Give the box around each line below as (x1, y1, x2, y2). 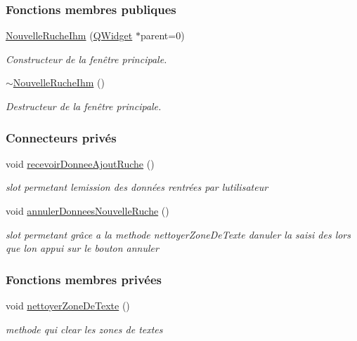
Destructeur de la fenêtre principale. (6, 99, 162, 113)
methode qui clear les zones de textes (6, 321, 163, 336)
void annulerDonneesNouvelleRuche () (6, 203, 169, 218)
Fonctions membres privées (6, 270, 162, 288)
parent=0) (140, 28, 185, 43)
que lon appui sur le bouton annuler (6, 241, 159, 255)
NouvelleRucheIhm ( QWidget (6, 28, 133, 43)
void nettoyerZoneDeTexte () (6, 298, 130, 312)
